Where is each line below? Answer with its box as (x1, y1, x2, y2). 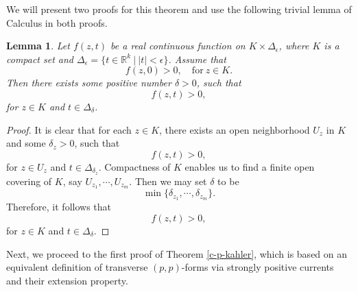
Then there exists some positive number (6, 75, 171, 90)
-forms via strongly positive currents (181, 260, 334, 274)
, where (278, 38, 309, 53)
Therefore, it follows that (6, 199, 111, 214)
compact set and (6, 51, 74, 66)
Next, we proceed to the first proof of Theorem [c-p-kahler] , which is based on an (6, 246, 348, 260)
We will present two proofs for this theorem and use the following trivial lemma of (6, 2, 352, 16)
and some (6, 136, 46, 150)
